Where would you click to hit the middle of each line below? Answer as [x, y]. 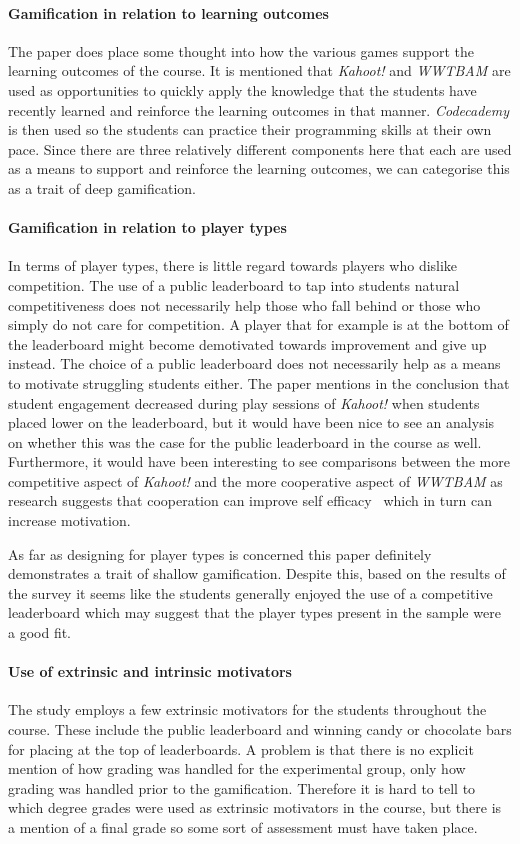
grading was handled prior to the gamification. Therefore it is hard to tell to [242, 787]
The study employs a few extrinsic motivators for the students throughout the [247, 709]
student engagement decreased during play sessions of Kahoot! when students [244, 402]
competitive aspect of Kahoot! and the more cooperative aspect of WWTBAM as [255, 480]
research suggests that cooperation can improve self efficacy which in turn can [250, 500]
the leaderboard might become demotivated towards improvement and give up [247, 343]
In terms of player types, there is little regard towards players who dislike [233, 265]
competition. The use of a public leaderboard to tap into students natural [234, 284]
